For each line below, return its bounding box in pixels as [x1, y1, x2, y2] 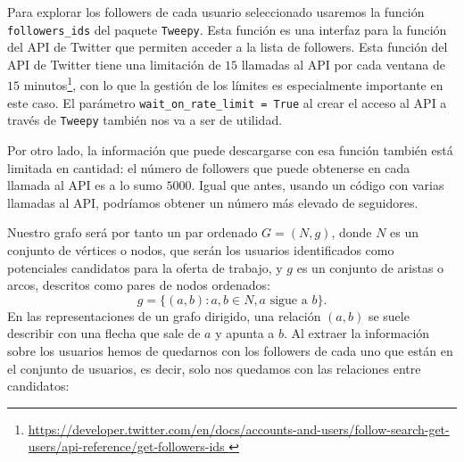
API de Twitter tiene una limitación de [7, 54, 221, 73]
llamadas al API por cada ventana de [241, 54, 445, 73]
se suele [368, 306, 410, 325]
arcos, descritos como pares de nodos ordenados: [7, 276, 270, 294]
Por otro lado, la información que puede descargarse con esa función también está [7, 141, 453, 159]
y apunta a [215, 324, 275, 342]
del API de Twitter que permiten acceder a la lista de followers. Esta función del [7, 37, 448, 56]
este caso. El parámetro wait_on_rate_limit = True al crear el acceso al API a [7, 93, 447, 111]
